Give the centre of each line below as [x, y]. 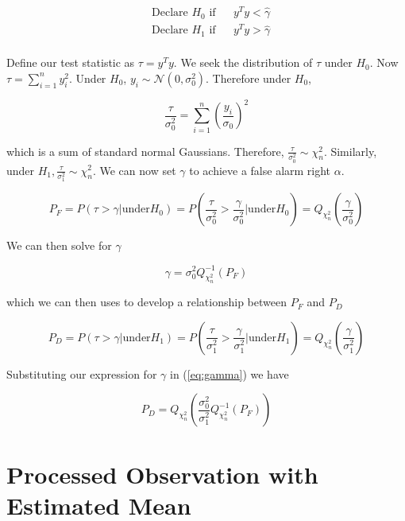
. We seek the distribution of [243, 62]
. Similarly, [350, 151]
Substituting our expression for [82, 373]
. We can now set [134, 170]
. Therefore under [249, 78]
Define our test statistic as [71, 62]
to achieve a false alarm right [260, 170]
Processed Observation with [162, 474]
